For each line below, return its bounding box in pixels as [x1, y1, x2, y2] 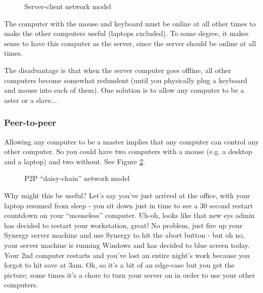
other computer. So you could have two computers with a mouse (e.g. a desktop [4, 146, 252, 157]
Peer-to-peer [4, 116, 56, 129]
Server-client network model [24, 1, 111, 11]
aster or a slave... [4, 94, 57, 105]
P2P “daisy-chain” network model [24, 173, 130, 184]
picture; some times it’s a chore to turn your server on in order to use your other [4, 269, 255, 280]
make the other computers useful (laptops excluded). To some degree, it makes [4, 28, 249, 39]
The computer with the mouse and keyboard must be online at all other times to [4, 18, 256, 28]
